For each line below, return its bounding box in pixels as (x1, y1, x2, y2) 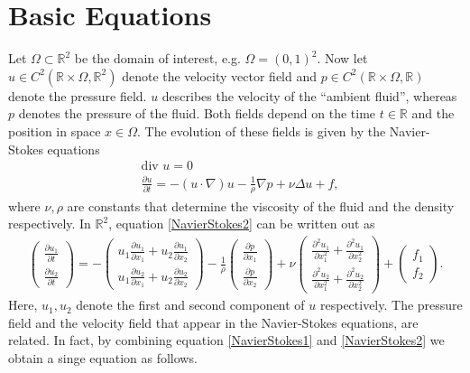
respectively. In (8, 214, 91, 233)
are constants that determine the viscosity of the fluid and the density (67, 196, 455, 215)
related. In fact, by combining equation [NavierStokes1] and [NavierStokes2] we (8, 331, 445, 350)
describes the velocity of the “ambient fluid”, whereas (161, 86, 457, 105)
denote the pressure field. (8, 86, 147, 105)
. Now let (317, 49, 368, 68)
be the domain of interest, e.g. (74, 49, 241, 68)
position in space (8, 121, 101, 140)
